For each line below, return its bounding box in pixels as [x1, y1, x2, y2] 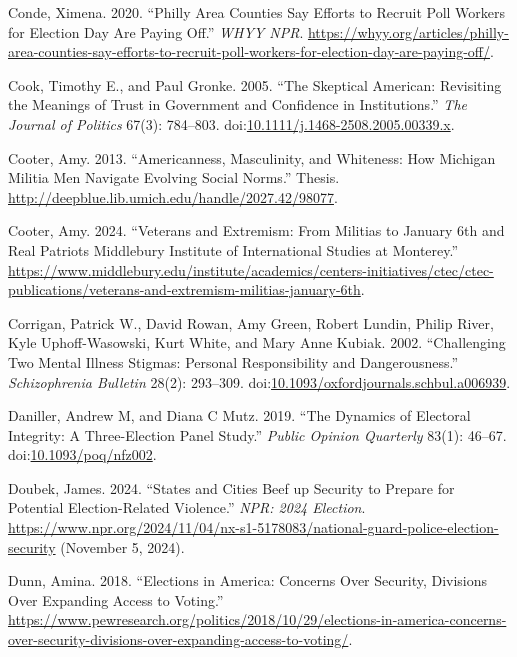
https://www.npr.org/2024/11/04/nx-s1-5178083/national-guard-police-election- [8, 517, 499, 538]
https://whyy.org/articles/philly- [307, 21, 509, 42]
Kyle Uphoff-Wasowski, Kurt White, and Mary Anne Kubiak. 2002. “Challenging [8, 332, 506, 353]
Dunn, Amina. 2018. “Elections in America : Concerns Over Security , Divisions [8, 570, 488, 591]
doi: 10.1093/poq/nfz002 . [8, 444, 157, 465]
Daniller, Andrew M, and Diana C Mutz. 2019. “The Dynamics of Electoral [8, 405, 471, 426]
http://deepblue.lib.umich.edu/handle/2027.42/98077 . [8, 186, 338, 207]
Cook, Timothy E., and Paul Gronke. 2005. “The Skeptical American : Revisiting [8, 74, 502, 95]
